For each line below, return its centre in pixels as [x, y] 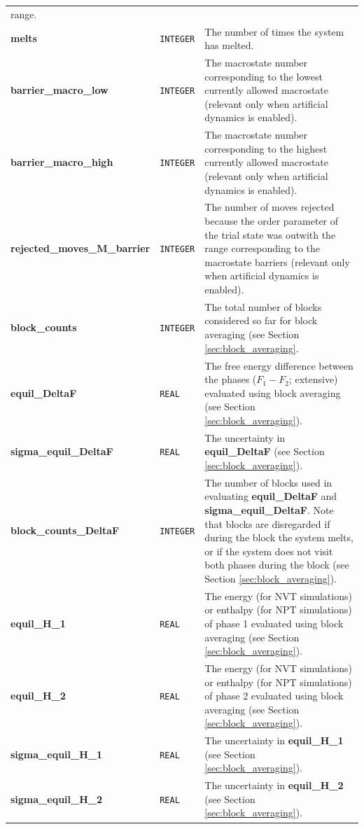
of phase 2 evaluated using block [274, 696]
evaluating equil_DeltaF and [271, 496]
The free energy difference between [279, 365]
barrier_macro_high [62, 162]
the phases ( [231, 379]
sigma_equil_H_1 [57, 754]
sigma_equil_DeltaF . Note [269, 509]
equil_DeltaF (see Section [265, 451]
